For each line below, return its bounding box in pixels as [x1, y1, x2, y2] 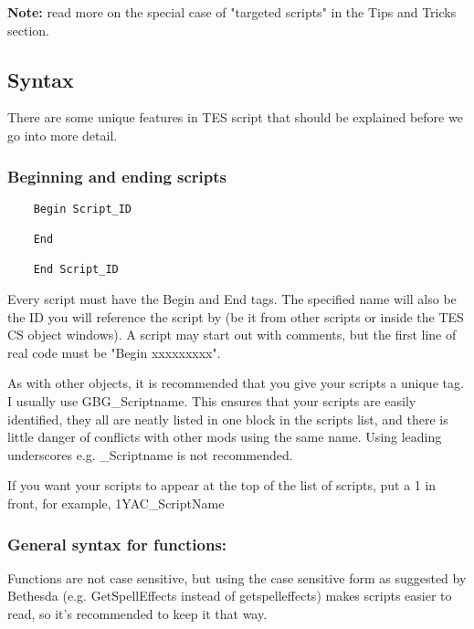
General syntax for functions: [7, 532, 227, 555]
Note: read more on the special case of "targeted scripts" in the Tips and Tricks [7, 3, 457, 21]
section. [7, 20, 49, 39]
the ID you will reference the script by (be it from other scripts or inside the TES [7, 307, 464, 326]
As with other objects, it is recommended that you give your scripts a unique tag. [7, 373, 464, 393]
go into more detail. [7, 125, 118, 144]
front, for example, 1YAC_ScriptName [7, 494, 225, 513]
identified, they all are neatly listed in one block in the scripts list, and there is [7, 409, 448, 428]
